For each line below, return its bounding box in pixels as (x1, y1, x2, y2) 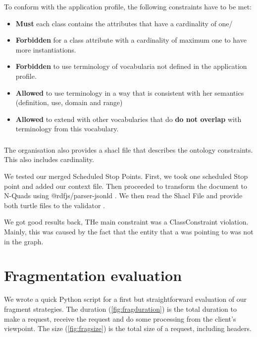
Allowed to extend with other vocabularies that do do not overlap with (15, 113, 242, 124)
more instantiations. (15, 44, 76, 55)
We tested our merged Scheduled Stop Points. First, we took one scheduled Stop (4, 171, 248, 181)
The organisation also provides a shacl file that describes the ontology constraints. (4, 144, 253, 155)
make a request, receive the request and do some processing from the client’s (4, 313, 236, 324)
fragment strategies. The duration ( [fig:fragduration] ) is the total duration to (4, 303, 237, 314)
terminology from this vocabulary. (15, 123, 119, 134)
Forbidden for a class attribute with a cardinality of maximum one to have (15, 35, 247, 45)
